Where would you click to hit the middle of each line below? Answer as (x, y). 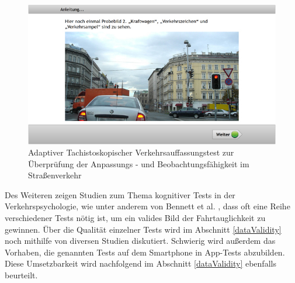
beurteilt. (21, 275)
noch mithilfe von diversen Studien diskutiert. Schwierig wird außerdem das (140, 241)
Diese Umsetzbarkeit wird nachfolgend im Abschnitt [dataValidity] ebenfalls (140, 263)
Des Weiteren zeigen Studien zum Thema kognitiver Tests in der (120, 194)
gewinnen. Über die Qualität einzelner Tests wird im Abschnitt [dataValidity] (143, 229)
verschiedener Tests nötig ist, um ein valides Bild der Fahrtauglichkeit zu (135, 218)
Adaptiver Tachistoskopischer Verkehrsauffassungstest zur (131, 152)
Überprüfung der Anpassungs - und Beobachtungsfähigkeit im (139, 163)
